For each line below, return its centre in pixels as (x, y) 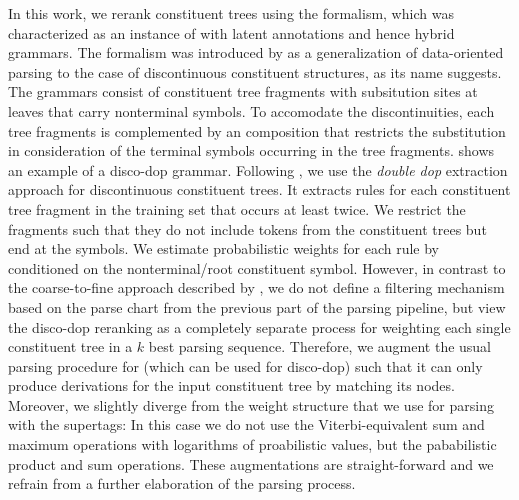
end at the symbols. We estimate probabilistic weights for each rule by (223, 248)
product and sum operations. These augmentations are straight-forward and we (251, 463)
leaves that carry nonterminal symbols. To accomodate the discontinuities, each (251, 110)
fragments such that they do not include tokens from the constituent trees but (247, 228)
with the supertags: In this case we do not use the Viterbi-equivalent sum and (246, 424)
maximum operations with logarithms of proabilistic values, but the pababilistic (252, 444)
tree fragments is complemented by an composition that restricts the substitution (257, 130)
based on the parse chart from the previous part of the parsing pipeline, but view (257, 306)
